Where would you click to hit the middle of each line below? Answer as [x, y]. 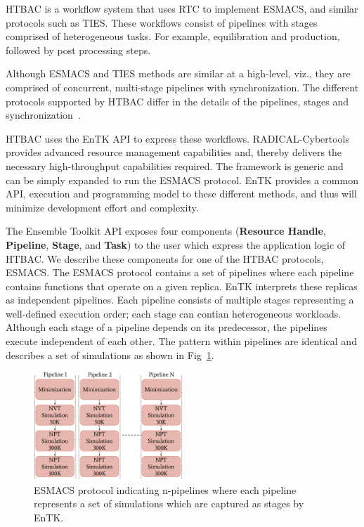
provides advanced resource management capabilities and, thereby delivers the [174, 152]
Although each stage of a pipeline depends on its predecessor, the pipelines [167, 327]
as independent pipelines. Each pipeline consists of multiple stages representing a [180, 300]
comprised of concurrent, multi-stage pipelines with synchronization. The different [182, 87]
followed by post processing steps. [78, 50]
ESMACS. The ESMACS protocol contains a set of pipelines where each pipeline [180, 272]
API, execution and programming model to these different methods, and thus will [181, 194]
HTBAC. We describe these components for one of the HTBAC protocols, [165, 258]
